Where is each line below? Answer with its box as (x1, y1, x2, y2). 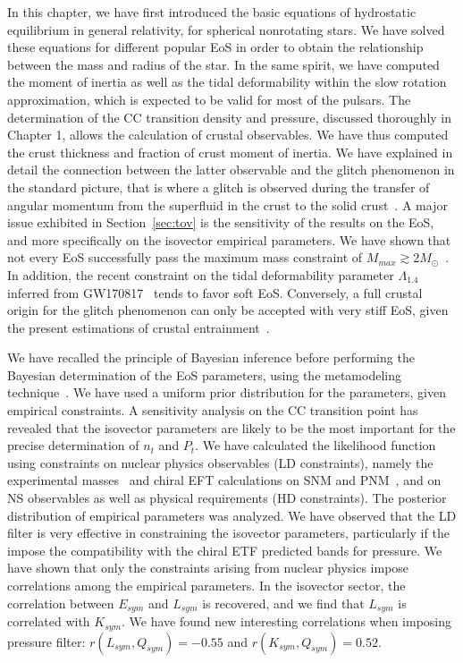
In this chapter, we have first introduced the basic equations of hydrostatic (7, 3, 417, 21)
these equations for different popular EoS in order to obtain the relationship (7, 38, 424, 56)
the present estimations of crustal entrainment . (7, 318, 270, 336)
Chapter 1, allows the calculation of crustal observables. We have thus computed (7, 125, 449, 144)
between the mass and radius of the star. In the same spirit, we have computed (7, 55, 440, 73)
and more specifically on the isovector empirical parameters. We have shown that (7, 230, 451, 249)
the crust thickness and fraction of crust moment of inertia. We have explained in (7, 142, 453, 161)
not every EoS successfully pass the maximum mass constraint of (7, 248, 363, 267)
